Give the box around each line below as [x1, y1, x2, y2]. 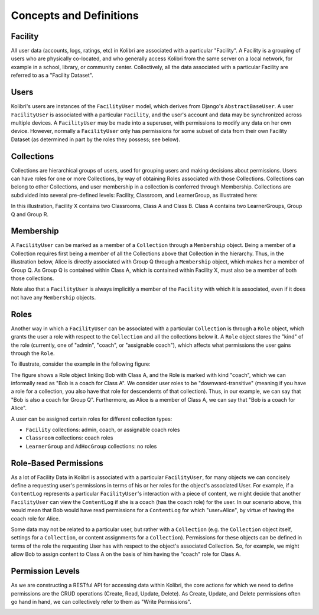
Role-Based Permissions [11, 458, 103, 468]
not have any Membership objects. [11, 294, 96, 301]
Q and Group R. [11, 210, 48, 218]
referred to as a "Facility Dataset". [11, 71, 94, 79]
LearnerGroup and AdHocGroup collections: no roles [25, 442, 157, 450]
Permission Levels [11, 566, 80, 576]
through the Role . [11, 349, 56, 357]
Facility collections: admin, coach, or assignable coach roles [25, 426, 180, 434]
